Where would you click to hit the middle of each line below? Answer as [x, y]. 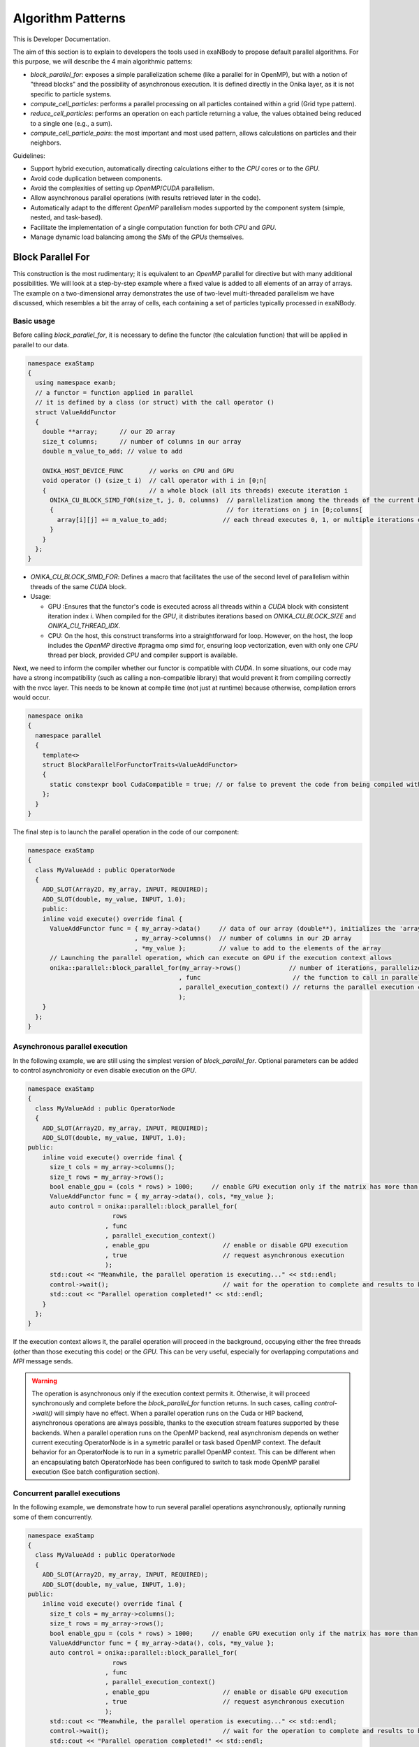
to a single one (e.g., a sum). [72, 123]
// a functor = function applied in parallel [114, 392]
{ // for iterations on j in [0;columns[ [206, 510]
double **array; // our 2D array [109, 432]
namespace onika [56, 716]
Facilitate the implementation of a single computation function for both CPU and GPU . [154, 227]
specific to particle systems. [71, 94]
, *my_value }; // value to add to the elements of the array [258, 948]
